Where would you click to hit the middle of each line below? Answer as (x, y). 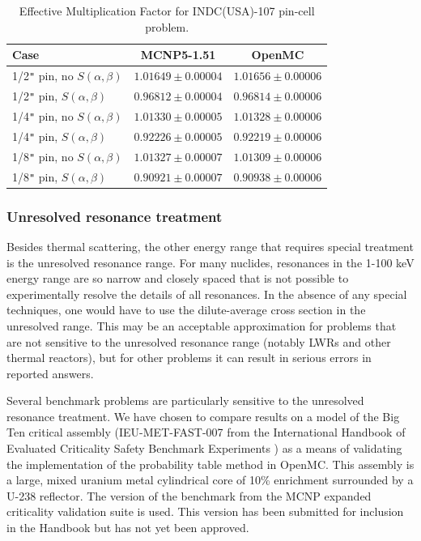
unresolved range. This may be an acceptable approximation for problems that (202, 325)
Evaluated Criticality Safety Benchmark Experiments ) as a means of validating (204, 448)
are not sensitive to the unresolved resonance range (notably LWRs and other (199, 341)
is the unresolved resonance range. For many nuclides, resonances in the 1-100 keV (210, 262)
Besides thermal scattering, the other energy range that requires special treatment (210, 246)
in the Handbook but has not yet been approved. (128, 528)
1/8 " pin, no (43, 156)
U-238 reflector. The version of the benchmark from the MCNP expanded (189, 495)
